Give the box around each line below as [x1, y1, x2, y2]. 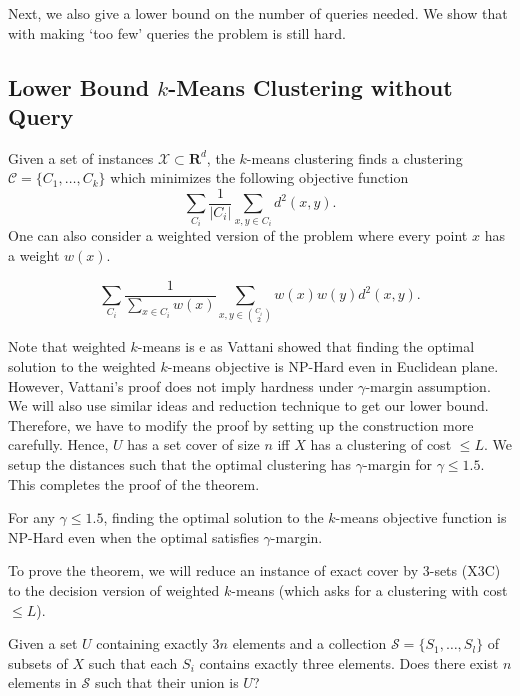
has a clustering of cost [310, 434, 452, 455]
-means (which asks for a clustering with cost [231, 579, 508, 600]
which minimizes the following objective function [110, 167, 409, 188]
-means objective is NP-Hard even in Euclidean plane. [167, 355, 499, 376]
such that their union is [94, 672, 239, 693]
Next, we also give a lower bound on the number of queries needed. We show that [8, 3, 508, 23]
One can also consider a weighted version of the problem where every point [8, 225, 468, 246]
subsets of [8, 652, 68, 673]
